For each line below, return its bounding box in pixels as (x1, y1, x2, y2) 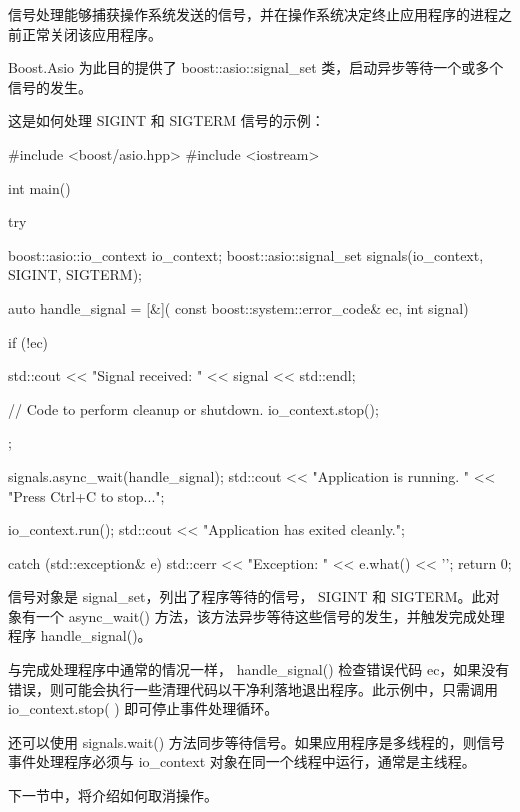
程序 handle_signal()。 (8, 625, 152, 646)
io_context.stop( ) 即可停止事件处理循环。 (8, 698, 279, 719)
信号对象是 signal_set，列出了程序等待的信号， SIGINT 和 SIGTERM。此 (8, 586, 486, 607)
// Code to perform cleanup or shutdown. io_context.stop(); (8, 398, 379, 419)
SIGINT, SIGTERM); (8, 264, 142, 285)
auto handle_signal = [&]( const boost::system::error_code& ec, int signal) (8, 297, 469, 318)
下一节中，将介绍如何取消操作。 (8, 785, 218, 806)
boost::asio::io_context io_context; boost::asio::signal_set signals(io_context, (8, 244, 484, 265)
